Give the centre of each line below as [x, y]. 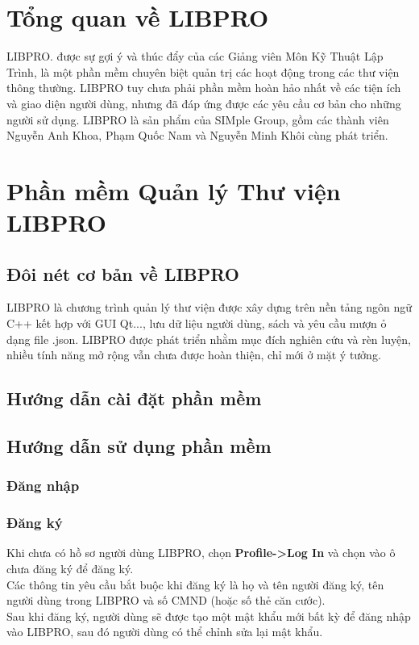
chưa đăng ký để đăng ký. [70, 569]
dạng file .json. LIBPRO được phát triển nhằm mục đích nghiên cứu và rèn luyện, [209, 339]
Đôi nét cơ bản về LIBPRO [123, 273]
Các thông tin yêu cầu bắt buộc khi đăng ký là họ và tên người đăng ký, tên [195, 584]
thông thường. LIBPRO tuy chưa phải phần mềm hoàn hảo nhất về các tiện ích [204, 88]
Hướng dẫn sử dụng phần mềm [139, 446]
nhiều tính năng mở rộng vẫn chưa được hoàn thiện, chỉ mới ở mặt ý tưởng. [194, 355]
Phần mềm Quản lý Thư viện [174, 190]
